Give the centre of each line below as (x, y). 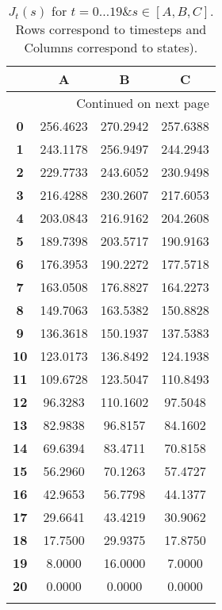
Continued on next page (143, 103)
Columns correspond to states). (111, 47)
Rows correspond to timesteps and (111, 29)
